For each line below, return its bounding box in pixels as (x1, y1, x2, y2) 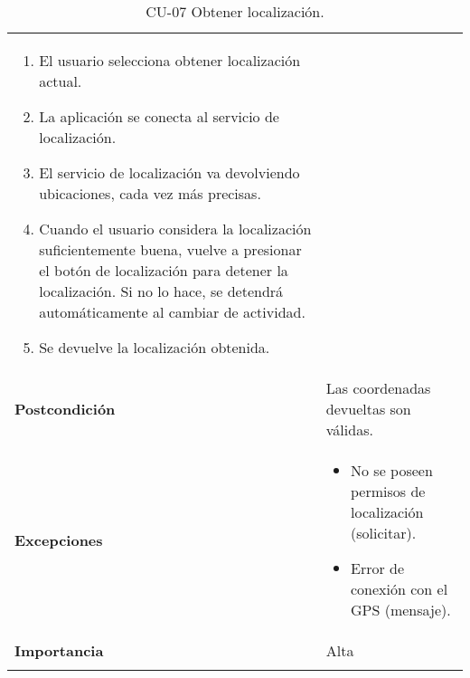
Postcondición (14, 398, 116, 419)
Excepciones (14, 530, 103, 550)
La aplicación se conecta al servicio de (39, 106, 279, 127)
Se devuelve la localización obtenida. (39, 337, 270, 358)
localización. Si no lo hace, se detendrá (39, 281, 284, 301)
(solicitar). (351, 522, 417, 543)
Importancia (14, 640, 104, 661)
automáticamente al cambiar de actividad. (39, 301, 305, 322)
